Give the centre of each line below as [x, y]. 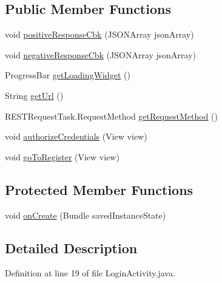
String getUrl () [34, 95]
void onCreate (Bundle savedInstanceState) [86, 215]
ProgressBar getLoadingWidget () [68, 75]
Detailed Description [71, 247]
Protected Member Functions [99, 189]
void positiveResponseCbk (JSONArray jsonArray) [99, 34]
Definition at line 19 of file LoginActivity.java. [90, 273]
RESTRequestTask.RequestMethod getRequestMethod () [111, 116]
